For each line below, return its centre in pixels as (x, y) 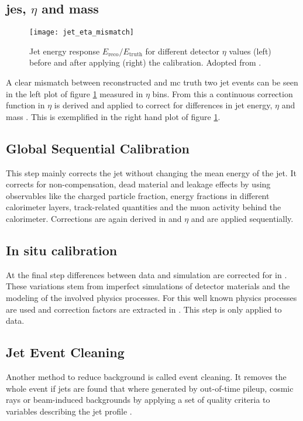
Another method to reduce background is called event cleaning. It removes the (146, 376)
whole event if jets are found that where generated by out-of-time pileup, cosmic (150, 388)
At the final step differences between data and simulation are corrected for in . (147, 274)
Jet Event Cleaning (65, 352)
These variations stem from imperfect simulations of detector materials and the (148, 286)
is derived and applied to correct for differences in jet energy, (163, 105)
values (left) (250, 51)
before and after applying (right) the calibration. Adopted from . (145, 62)
